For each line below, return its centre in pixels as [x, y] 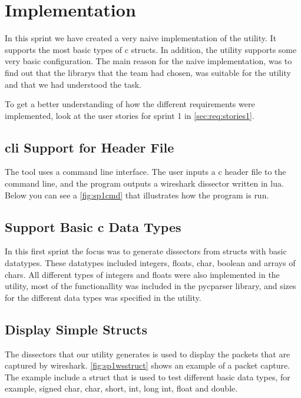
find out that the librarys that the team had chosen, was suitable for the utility [148, 72]
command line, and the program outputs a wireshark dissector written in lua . [144, 183]
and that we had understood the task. [73, 84]
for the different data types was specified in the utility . [103, 297]
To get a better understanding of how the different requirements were [130, 104]
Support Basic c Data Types [93, 226]
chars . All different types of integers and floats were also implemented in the [142, 274]
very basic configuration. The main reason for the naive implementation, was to [148, 61]
